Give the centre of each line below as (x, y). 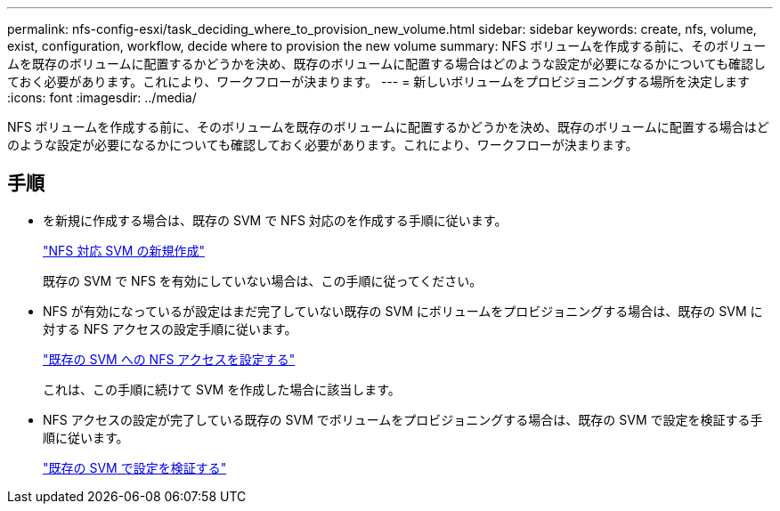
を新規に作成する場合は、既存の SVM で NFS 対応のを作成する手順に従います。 (275, 220)
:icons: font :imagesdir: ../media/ (102, 97)
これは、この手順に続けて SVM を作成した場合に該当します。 (222, 389)
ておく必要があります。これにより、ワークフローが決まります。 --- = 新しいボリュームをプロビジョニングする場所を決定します (378, 81)
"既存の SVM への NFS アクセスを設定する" (169, 359)
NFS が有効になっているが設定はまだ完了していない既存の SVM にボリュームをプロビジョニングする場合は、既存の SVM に (403, 311)
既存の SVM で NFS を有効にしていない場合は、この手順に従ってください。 (263, 280)
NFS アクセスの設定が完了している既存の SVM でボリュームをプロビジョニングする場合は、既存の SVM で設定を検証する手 (403, 419)
